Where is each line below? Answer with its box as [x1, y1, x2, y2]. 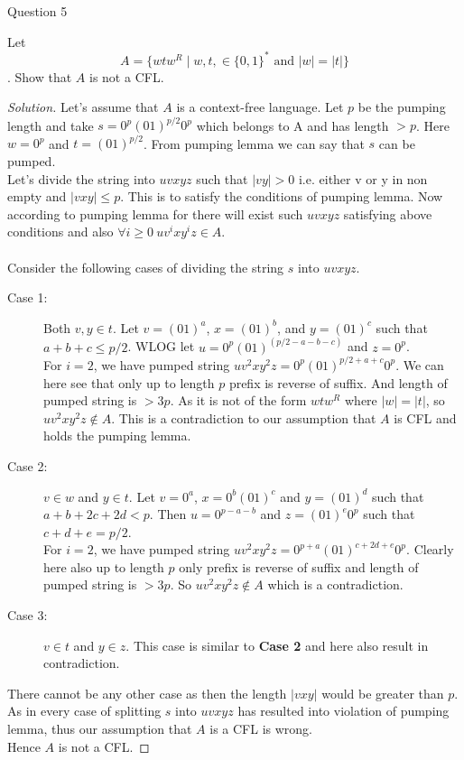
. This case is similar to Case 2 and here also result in [125, 635, 429, 654]
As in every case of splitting [7, 701, 162, 720]
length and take [7, 116, 94, 134]
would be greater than [321, 683, 444, 702]
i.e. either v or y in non [298, 169, 428, 188]
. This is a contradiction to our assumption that [111, 408, 376, 427]
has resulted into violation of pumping [237, 701, 450, 720]
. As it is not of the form [170, 391, 307, 410]
